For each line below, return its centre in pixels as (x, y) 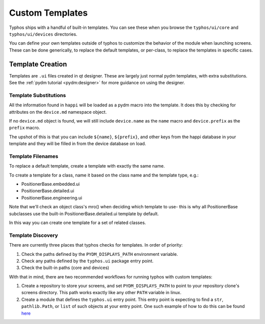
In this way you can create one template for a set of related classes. (78, 223)
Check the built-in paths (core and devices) (65, 268)
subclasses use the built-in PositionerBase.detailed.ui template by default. (84, 214)
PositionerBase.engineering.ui (52, 198)
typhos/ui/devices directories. (43, 34)
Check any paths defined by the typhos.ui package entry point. (88, 261)
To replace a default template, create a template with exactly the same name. (87, 166)
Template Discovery (34, 235)
